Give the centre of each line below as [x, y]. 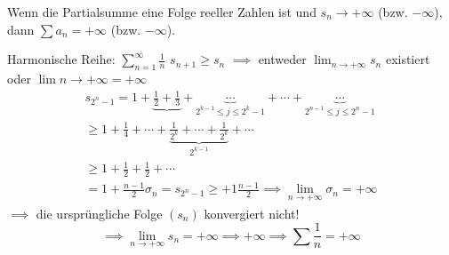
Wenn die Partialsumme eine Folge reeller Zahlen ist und [162, 12]
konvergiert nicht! [252, 213]
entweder [282, 59]
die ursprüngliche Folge [99, 213]
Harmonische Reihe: [61, 59]
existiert [408, 59]
